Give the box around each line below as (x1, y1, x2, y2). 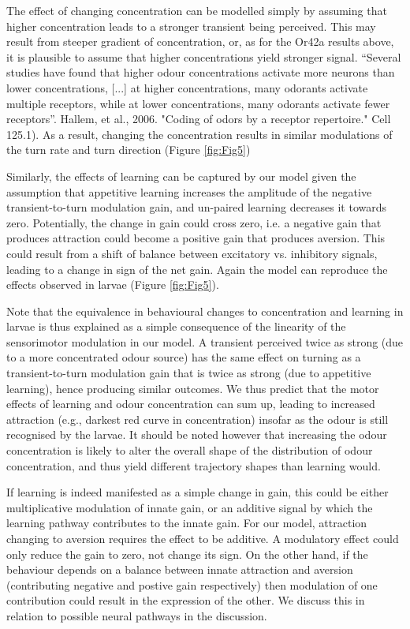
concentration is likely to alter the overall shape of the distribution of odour (6, 442, 373, 459)
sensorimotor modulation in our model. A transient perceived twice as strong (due (6, 333, 404, 350)
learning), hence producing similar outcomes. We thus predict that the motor (6, 380, 379, 396)
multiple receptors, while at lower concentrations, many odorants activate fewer (6, 95, 390, 111)
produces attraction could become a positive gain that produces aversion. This (6, 230, 386, 246)
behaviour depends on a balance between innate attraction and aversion (6, 561, 353, 578)
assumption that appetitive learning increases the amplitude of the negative (6, 183, 372, 200)
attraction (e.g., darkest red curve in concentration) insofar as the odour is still (6, 410, 389, 427)
